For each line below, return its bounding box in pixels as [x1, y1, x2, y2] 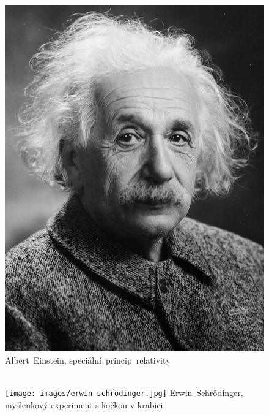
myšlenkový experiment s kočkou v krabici [5, 398, 163, 411]
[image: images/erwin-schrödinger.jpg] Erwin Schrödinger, [5, 386, 243, 399]
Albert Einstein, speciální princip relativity [5, 353, 171, 366]
